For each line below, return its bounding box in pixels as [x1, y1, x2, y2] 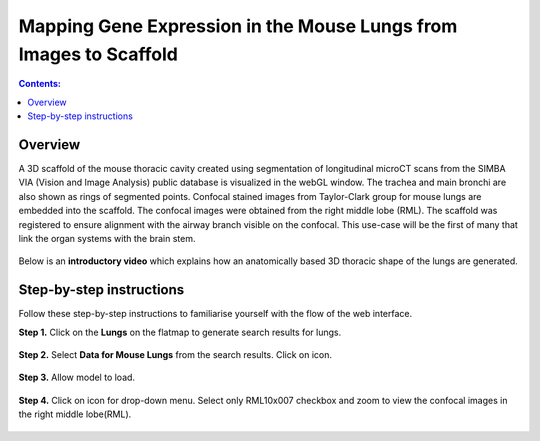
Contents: [18, 78, 62, 90]
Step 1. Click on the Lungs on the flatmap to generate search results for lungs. [18, 326, 342, 338]
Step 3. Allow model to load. [18, 371, 135, 384]
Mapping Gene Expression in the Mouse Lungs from [18, 15, 458, 37]
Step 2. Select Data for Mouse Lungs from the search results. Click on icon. [18, 349, 333, 361]
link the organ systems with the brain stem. [18, 232, 196, 244]
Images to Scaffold [18, 43, 179, 65]
